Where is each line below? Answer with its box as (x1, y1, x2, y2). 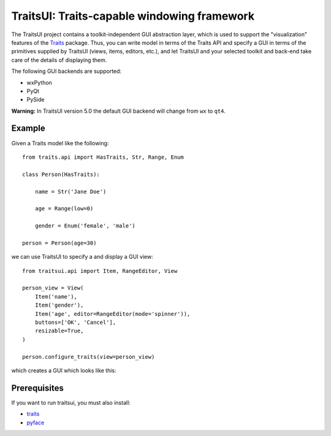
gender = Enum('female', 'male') (34, 223, 136, 229)
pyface (26, 419, 45, 426)
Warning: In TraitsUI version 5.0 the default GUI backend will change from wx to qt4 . (11, 107, 226, 115)
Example (11, 123, 45, 134)
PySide (26, 96, 45, 104)
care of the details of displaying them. (11, 56, 107, 64)
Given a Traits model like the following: (11, 139, 109, 147)
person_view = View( (22, 285, 84, 291)
